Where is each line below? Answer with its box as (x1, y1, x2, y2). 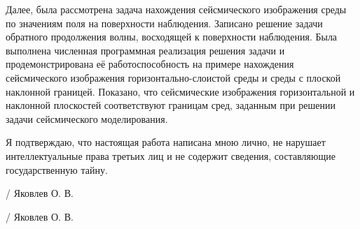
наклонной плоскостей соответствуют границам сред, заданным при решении (6, 98, 335, 112)
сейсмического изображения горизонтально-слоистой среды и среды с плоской (6, 70, 341, 84)
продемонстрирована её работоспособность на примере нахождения (6, 57, 294, 71)
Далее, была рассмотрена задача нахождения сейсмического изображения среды (6, 2, 347, 16)
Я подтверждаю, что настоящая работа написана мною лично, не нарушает (6, 135, 326, 149)
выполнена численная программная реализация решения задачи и (6, 43, 285, 57)
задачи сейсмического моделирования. (6, 111, 168, 126)
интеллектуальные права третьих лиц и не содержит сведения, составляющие (6, 148, 335, 163)
